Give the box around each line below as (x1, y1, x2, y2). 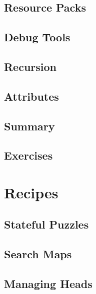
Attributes (4, 88, 59, 104)
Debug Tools (4, 29, 70, 45)
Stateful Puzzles (4, 216, 89, 232)
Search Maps (4, 246, 72, 262)
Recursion (4, 58, 57, 74)
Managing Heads (4, 276, 92, 291)
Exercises (4, 148, 53, 163)
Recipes (4, 182, 58, 202)
